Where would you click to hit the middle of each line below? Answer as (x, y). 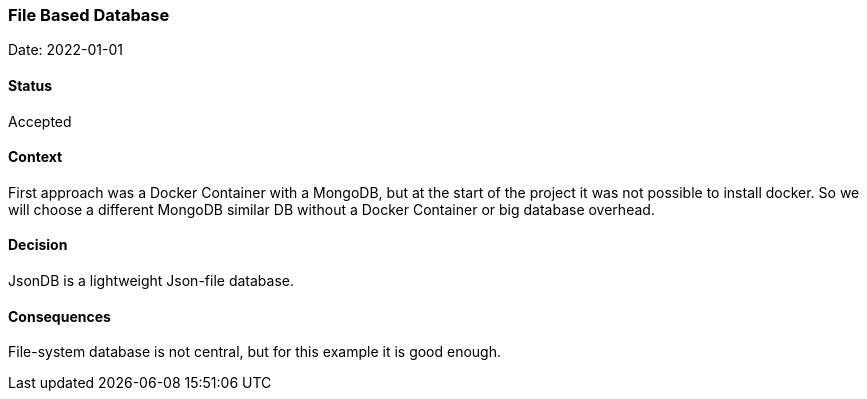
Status (30, 85)
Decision (38, 245)
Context (35, 157)
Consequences (59, 316)
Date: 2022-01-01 (65, 50)
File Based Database (89, 15)
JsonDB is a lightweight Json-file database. (151, 281)
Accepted (40, 121)
